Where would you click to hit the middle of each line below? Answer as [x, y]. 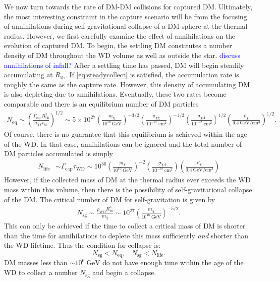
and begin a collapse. [124, 272]
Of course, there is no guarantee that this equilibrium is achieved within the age [126, 134]
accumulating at [28, 75]
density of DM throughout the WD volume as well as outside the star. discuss [122, 55]
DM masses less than [36, 262]
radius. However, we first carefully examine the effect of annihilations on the [120, 35]
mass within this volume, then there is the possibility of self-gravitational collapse [128, 189]
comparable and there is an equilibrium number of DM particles [101, 103]
